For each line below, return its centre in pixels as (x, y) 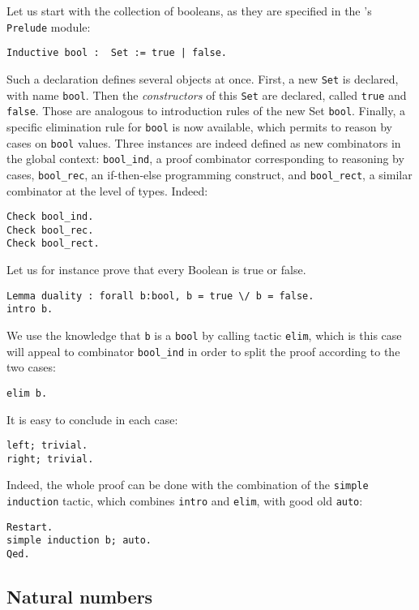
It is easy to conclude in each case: (92, 419)
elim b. (27, 393)
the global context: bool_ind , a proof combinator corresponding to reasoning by (205, 159)
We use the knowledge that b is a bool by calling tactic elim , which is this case (204, 335)
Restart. (30, 527)
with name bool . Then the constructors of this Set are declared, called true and (207, 95)
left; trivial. (47, 446)
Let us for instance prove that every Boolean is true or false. (156, 270)
